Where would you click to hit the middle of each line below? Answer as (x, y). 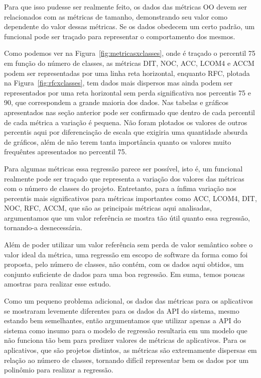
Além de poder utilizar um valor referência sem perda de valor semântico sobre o (128, 245)
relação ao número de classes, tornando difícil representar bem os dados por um (126, 360)
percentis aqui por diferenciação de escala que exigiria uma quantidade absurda (126, 132)
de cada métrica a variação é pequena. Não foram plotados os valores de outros (126, 122)
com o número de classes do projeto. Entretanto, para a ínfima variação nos (120, 188)
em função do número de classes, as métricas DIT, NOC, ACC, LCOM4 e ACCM (129, 63)
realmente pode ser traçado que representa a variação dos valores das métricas (124, 178)
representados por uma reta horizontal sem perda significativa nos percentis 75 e (127, 92)
